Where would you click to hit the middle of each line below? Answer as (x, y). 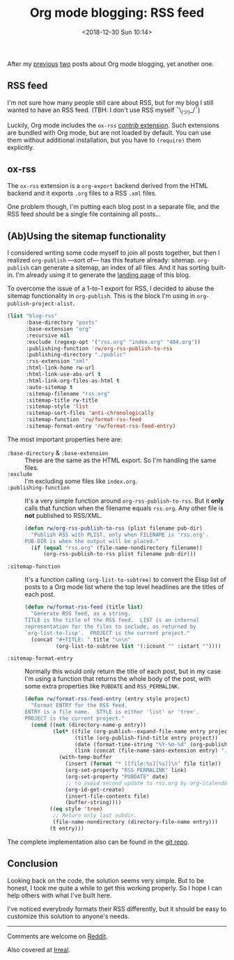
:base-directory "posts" (62, 323)
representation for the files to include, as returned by (110, 627)
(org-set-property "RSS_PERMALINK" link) (126, 771)
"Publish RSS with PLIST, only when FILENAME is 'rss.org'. (120, 535)
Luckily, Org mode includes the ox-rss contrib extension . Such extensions (113, 125)
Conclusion (33, 864)
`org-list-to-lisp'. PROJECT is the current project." (107, 633)
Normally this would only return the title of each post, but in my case (123, 671)
